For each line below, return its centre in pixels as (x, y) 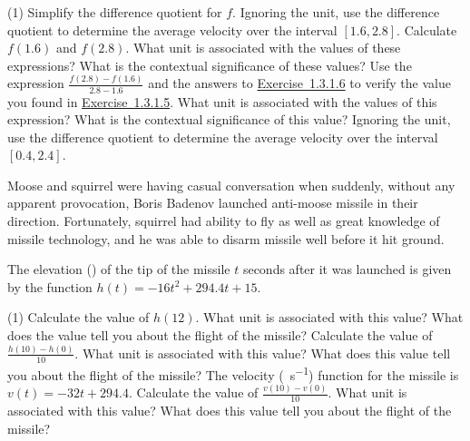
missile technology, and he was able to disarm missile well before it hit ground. (226, 238)
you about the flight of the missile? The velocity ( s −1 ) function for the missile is (233, 373)
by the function (50, 286)
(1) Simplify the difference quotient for (115, 12)
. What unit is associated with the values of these (263, 48)
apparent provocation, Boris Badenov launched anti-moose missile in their (213, 203)
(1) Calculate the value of (78, 317)
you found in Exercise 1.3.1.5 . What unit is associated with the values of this (222, 101)
